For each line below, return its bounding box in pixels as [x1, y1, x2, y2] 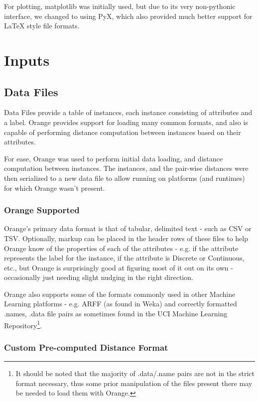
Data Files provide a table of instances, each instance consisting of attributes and [4, 107, 253, 118]
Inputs [4, 49, 50, 70]
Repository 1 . [4, 318, 42, 330]
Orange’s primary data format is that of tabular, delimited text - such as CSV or [4, 223, 252, 234]
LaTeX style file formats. [4, 20, 80, 31]
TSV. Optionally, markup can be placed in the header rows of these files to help [4, 233, 248, 243]
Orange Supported [4, 204, 80, 216]
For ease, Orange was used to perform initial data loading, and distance [4, 153, 223, 163]
